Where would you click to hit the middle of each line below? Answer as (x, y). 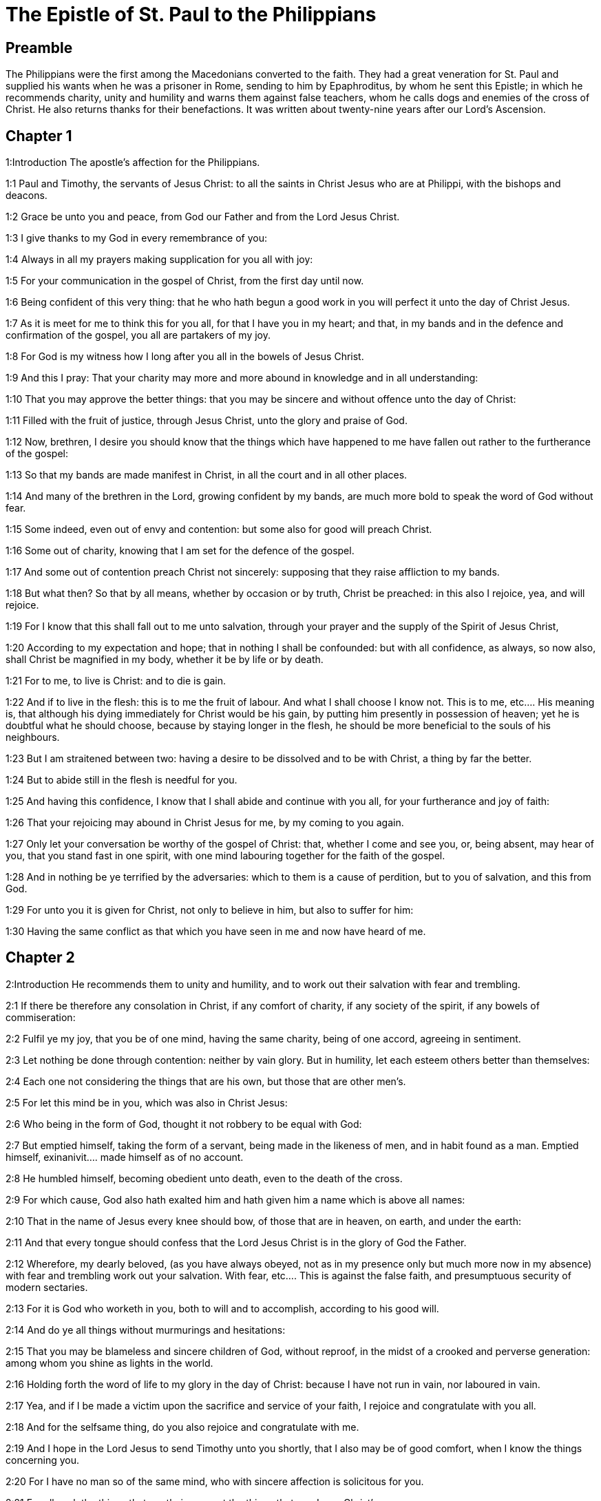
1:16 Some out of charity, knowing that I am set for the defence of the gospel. (180, 551)
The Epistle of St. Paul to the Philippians (191, 14)
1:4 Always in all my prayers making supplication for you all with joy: (159, 260)
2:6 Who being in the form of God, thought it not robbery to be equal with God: (184, 1124)
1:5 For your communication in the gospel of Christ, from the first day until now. (185, 281)
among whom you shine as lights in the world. (109, 1363)
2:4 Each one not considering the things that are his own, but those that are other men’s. (206, 1081)
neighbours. (33, 737)
